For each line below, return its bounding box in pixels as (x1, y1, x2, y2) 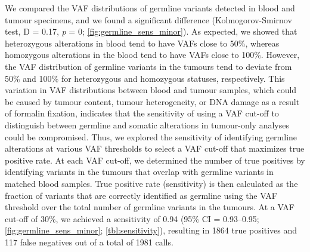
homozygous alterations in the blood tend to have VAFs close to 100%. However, (5, 48, 300, 61)
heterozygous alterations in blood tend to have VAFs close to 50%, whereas (5, 36, 280, 49)
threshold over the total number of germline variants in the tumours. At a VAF (5, 201, 294, 213)
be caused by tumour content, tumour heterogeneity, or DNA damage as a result (5, 95, 300, 107)
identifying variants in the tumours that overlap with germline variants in (5, 165, 274, 178)
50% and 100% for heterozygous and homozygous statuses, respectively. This (5, 72, 285, 84)
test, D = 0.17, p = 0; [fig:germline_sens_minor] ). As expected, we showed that (5, 25, 297, 38)
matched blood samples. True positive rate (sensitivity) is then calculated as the (5, 177, 298, 189)
